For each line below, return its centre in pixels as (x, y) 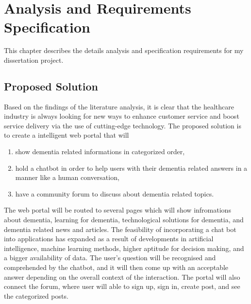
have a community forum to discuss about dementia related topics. (115, 193)
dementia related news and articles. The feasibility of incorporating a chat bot (120, 229)
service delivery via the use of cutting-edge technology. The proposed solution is (123, 125)
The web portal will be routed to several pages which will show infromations (117, 210)
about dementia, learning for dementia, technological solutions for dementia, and (124, 220)
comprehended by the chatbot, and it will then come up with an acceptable (116, 267)
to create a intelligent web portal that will (67, 135)
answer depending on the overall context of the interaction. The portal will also (122, 277)
